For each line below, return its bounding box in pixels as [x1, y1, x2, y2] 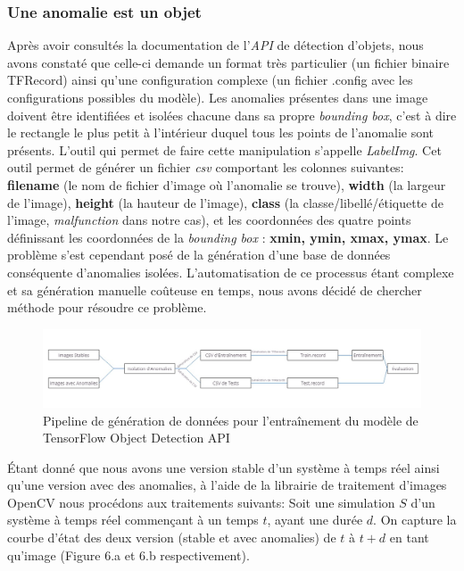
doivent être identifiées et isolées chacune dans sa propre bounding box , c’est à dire [7, 105, 457, 124]
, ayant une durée [267, 510, 363, 529]
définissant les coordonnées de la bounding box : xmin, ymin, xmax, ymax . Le [7, 228, 449, 246]
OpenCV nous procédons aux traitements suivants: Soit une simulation [7, 492, 395, 511]
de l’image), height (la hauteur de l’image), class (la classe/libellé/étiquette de [7, 193, 443, 211]
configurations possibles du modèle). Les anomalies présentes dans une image [7, 88, 428, 106]
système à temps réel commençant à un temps [7, 510, 259, 529]
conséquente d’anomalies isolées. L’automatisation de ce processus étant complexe [7, 262, 454, 281]
